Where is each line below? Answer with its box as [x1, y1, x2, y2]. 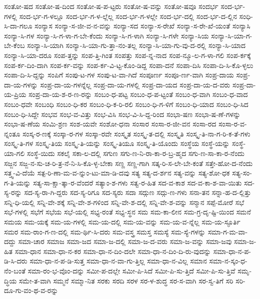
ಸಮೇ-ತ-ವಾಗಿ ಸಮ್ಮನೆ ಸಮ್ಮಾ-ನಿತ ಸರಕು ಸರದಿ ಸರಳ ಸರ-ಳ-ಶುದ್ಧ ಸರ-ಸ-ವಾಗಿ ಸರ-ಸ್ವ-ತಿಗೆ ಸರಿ [19, 275, 233, 285]
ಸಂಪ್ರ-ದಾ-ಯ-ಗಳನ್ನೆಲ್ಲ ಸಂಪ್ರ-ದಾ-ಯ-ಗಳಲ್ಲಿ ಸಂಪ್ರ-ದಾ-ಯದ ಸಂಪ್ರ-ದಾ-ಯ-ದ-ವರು [40, 79, 230, 89]
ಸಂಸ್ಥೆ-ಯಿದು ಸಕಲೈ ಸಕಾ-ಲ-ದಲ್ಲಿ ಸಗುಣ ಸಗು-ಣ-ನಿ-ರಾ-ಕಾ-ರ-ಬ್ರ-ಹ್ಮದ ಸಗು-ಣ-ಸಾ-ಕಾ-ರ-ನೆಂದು [27, 147, 244, 158]
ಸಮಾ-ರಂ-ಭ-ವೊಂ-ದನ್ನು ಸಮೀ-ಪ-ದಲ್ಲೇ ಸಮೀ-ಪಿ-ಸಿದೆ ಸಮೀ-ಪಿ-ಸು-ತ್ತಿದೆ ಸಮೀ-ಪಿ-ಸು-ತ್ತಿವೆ [28, 265, 235, 276]
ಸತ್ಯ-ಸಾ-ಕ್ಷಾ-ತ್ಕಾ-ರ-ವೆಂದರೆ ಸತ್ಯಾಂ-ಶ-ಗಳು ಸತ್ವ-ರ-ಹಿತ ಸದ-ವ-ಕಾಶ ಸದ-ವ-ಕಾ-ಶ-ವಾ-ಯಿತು [33, 177, 242, 187]
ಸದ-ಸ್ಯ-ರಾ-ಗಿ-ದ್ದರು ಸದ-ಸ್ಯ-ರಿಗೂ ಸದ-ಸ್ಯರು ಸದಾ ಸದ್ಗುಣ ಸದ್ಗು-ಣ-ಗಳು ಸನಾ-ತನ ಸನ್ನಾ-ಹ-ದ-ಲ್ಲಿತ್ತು [24, 187, 251, 197]
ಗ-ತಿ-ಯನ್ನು [4, 177, 31, 187]
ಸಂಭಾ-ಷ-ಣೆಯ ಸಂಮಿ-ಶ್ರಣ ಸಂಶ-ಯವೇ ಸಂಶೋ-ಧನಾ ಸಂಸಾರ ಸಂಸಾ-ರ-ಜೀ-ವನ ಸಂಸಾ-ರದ [4, 118, 216, 129]
